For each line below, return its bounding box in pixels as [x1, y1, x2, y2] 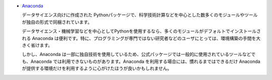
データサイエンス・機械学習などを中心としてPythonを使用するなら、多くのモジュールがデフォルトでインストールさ [22, 28, 261, 34]
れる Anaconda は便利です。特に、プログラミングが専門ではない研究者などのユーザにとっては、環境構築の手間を [22, 35, 256, 41]
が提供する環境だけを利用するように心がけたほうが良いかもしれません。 [22, 65, 172, 71]
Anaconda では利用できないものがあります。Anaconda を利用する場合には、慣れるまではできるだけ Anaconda [30, 58, 260, 64]
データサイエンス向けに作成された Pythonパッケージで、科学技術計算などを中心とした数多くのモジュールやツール [22, 12, 258, 18]
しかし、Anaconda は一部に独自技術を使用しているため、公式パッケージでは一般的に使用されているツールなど [22, 51, 251, 57]
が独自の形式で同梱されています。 [22, 19, 93, 25]
